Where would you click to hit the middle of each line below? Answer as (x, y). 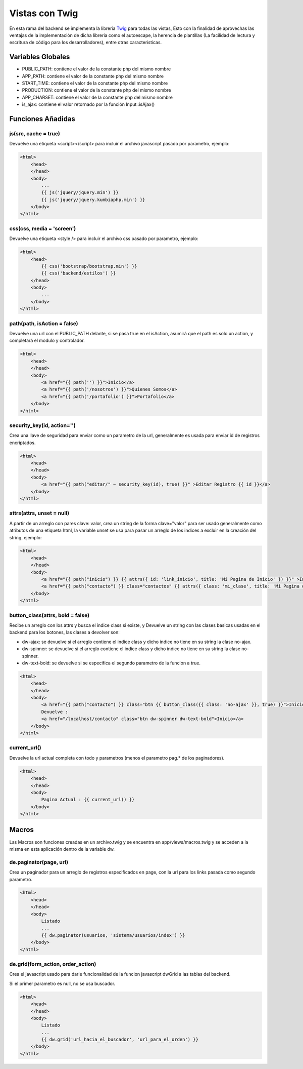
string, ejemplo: (26, 537)
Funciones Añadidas (42, 119)
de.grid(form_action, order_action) (53, 964)
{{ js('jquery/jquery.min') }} (80, 193)
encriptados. (22, 443)
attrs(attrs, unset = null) (39, 513)
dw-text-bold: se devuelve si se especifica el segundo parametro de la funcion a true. (111, 663)
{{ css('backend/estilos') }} (79, 273)
